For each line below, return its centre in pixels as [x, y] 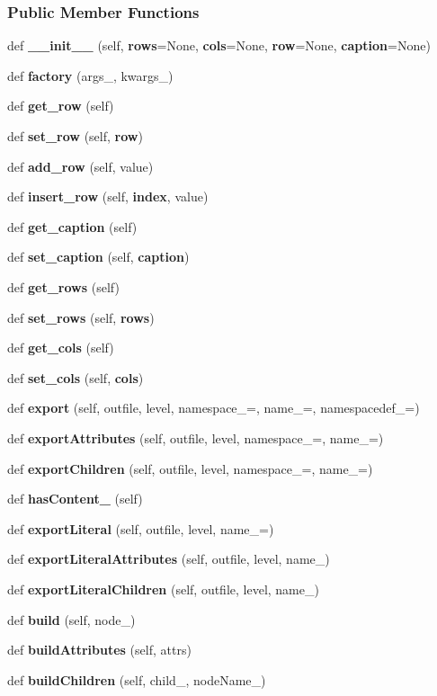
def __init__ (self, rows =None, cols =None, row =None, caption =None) [219, 45]
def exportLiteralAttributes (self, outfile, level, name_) [169, 559]
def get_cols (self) [61, 348]
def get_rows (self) [63, 286]
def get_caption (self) [72, 226]
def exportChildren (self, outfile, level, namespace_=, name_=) [190, 468]
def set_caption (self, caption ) [98, 257]
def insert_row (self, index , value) [108, 196]
